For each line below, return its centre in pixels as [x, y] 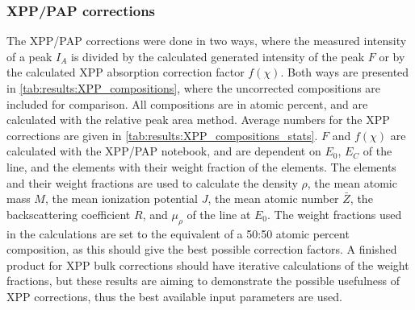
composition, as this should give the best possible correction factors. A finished [202, 249]
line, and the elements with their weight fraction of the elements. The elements [201, 166]
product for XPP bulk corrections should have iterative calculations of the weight [208, 265]
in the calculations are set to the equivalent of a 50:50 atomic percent [178, 233]
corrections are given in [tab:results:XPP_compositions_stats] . [162, 135]
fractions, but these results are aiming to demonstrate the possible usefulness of [203, 281]
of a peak [29, 56]
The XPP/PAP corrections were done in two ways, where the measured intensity [207, 41]
